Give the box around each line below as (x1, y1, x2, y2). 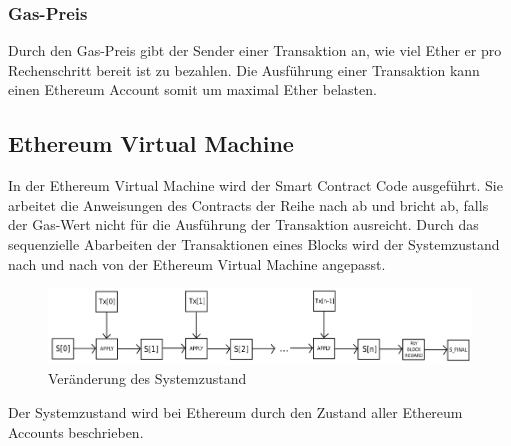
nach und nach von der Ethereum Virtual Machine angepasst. (8, 253, 386, 274)
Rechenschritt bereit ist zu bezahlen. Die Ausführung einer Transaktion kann (8, 59, 480, 80)
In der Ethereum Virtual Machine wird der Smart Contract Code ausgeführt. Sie (8, 175, 503, 196)
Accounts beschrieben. (8, 421, 144, 442)
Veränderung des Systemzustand (48, 368, 247, 389)
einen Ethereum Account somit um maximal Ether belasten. (8, 79, 377, 100)
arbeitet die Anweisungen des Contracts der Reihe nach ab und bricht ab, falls (8, 194, 489, 215)
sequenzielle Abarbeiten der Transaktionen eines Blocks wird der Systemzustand (8, 233, 500, 254)
